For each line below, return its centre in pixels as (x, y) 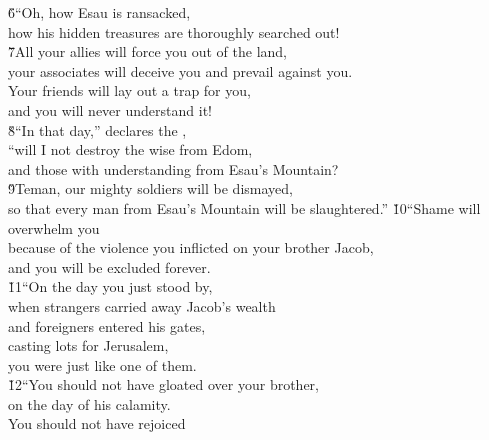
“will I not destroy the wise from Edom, (130, 149)
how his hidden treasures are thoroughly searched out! (174, 31)
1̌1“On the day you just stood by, (110, 286)
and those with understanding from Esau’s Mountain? (173, 168)
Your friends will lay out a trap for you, (129, 90)
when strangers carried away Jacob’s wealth (142, 305)
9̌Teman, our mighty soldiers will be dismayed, (150, 188)
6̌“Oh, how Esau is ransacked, (99, 12)
